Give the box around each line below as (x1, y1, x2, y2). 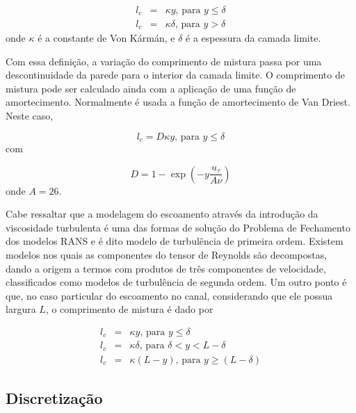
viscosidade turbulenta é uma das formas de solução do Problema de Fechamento (6, 220, 350, 234)
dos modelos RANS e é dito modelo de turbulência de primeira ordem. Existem (6, 234, 343, 248)
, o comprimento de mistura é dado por (45, 302, 213, 316)
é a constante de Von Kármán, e (38, 30, 175, 44)
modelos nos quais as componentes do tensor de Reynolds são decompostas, (6, 247, 327, 261)
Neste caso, (6, 108, 54, 122)
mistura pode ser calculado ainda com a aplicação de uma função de (6, 81, 296, 95)
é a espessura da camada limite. (186, 30, 321, 44)
